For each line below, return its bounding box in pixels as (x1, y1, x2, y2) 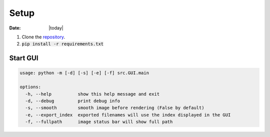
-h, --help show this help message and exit (25, 91, 160, 97)
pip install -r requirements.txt (21, 41, 104, 47)
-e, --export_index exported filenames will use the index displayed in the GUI (25, 112, 231, 118)
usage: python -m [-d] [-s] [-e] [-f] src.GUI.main (19, 70, 149, 76)
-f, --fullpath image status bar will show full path (25, 119, 173, 125)
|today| (48, 25, 63, 31)
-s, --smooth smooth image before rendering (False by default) (25, 105, 204, 111)
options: (19, 84, 41, 90)
